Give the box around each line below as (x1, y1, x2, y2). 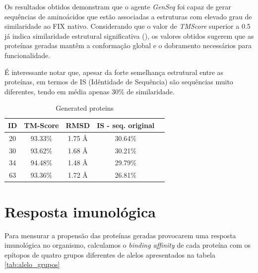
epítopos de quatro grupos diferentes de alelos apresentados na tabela (4, 249, 215, 260)
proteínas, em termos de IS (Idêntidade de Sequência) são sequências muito (4, 76, 233, 87)
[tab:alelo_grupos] (4, 259, 60, 270)
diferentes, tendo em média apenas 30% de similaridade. (4, 86, 175, 96)
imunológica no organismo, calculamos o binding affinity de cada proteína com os (4, 240, 251, 250)
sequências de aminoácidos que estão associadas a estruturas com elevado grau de (4, 11, 252, 21)
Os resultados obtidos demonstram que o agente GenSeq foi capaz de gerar (4, 1, 231, 11)
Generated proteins (56, 103, 114, 113)
